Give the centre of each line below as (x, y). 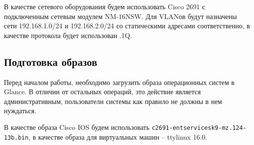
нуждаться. (20, 111)
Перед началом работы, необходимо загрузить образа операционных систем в (119, 82)
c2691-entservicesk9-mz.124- (199, 128)
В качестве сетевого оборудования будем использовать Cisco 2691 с (105, 6)
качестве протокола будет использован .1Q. (68, 35)
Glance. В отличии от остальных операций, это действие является (103, 92)
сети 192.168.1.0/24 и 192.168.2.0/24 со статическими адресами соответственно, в (127, 26)
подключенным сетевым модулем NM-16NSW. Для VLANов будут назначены (120, 16)
